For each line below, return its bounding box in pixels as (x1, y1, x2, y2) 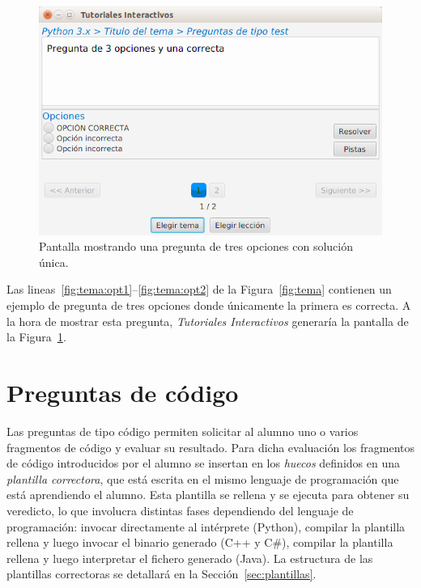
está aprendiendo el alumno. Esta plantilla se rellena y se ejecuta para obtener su (6, 486, 410, 503)
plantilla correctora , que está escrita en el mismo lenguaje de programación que (6, 470, 399, 487)
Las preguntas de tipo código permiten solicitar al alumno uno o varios (6, 422, 359, 439)
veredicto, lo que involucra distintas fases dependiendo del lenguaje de (6, 501, 354, 518)
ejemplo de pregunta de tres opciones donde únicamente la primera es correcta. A (6, 297, 411, 314)
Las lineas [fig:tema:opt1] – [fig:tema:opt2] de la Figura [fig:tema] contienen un (6, 281, 392, 298)
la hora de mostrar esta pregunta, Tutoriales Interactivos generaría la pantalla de (6, 312, 409, 329)
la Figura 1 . (6, 328, 66, 345)
